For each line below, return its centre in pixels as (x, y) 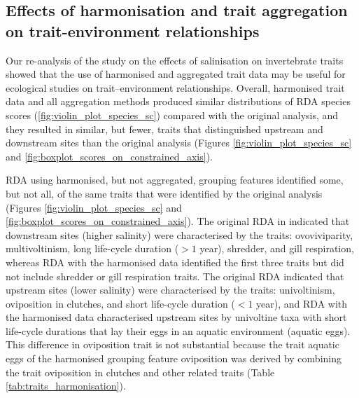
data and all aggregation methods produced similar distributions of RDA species (178, 101)
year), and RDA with (302, 303)
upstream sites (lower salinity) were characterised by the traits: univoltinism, (170, 290)
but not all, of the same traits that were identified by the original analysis (164, 193)
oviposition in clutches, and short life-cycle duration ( (120, 303)
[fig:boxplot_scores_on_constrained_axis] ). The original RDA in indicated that (178, 221)
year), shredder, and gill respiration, (277, 248)
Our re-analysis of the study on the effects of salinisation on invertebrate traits (175, 60)
